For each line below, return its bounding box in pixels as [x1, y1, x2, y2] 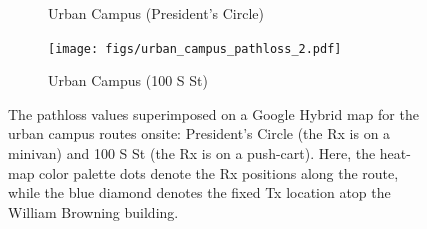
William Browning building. [8, 201, 179, 222]
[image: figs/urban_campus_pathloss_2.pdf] [48, 41, 342, 56]
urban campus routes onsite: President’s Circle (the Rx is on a [8, 123, 391, 144]
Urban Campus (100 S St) [48, 70, 208, 91]
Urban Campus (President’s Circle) [48, 3, 264, 23]
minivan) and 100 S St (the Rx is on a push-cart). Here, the [8, 143, 376, 164]
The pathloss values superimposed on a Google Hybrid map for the [8, 103, 419, 124]
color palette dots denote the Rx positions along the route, [39, 162, 399, 183]
